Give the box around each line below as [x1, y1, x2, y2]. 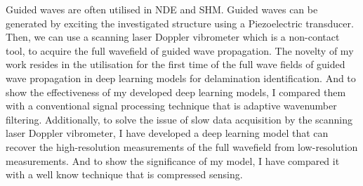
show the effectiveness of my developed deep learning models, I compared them [6, 84, 346, 99]
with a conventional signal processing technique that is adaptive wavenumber [6, 98, 337, 113]
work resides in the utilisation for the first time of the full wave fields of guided [6, 57, 345, 72]
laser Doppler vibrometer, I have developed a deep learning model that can [6, 126, 329, 140]
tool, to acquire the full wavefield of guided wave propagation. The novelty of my [6, 43, 354, 58]
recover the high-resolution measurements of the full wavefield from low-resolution [6, 139, 358, 154]
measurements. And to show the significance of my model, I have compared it [6, 153, 340, 168]
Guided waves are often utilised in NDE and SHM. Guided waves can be [6, 2, 318, 16]
